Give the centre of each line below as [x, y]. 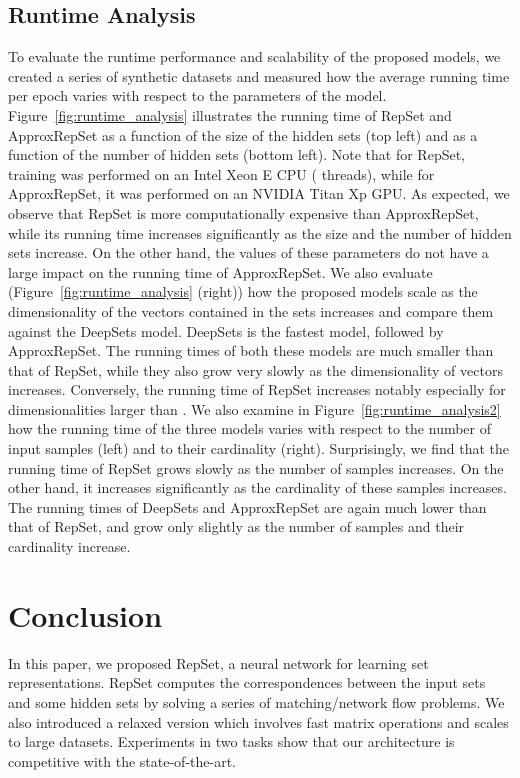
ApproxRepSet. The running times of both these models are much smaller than [251, 350]
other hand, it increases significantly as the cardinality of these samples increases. [257, 487]
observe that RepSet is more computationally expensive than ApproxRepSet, [243, 212]
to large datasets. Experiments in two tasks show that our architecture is [231, 741]
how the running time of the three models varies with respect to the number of [250, 428]
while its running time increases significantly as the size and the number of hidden [260, 232]
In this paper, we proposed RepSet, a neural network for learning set [218, 662]
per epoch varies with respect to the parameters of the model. [197, 95]
